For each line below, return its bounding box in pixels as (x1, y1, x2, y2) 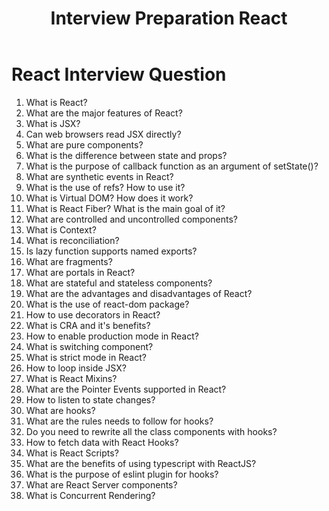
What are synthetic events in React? (25, 170, 174, 182)
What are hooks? (25, 404, 96, 416)
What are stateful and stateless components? (25, 277, 213, 289)
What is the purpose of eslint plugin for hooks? (25, 468, 219, 480)
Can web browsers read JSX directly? (25, 128, 182, 140)
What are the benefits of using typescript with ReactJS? (25, 457, 257, 469)
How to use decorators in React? (25, 308, 161, 321)
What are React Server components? (25, 478, 178, 491)
